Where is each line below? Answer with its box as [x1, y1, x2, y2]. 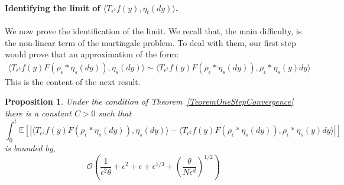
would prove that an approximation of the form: [5, 48, 179, 60]
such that [98, 107, 132, 119]
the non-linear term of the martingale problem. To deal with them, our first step [5, 36, 296, 48]
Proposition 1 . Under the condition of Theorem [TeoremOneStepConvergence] [5, 95, 294, 108]
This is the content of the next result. [5, 75, 141, 87]
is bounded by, [5, 141, 56, 154]
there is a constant [5, 107, 72, 119]
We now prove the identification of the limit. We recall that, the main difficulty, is [5, 25, 302, 37]
